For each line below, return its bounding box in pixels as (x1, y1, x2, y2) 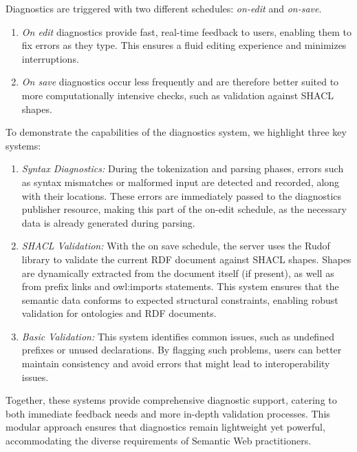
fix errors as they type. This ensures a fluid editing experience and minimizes (21, 38, 347, 52)
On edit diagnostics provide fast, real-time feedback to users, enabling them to (21, 24, 351, 39)
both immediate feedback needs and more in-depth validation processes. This (6, 406, 330, 420)
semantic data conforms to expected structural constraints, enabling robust (21, 292, 338, 307)
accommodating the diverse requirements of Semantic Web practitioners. (6, 433, 312, 448)
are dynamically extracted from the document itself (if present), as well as (21, 265, 334, 280)
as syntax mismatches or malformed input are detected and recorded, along (21, 174, 340, 189)
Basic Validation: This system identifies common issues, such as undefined (21, 329, 334, 343)
